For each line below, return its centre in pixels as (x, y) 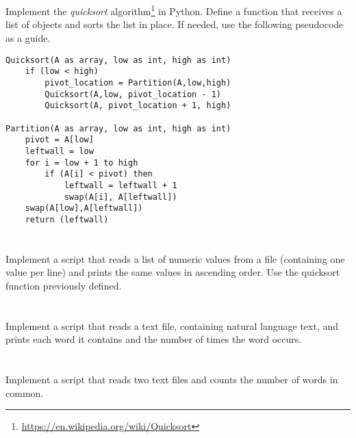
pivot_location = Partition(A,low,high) (138, 82)
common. (25, 392)
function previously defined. (64, 285)
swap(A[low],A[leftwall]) (84, 208)
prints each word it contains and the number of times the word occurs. (154, 339)
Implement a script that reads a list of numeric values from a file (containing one (175, 258)
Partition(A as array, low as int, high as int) (118, 128)
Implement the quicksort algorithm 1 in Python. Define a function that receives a (174, 10)
